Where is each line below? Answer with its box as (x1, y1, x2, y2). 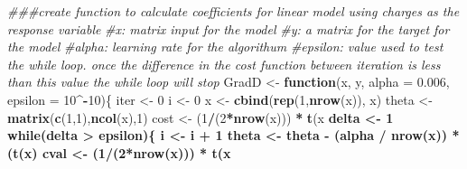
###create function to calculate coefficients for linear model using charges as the (7, 2, 460, 20)
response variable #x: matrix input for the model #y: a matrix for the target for (7, 19, 450, 38)
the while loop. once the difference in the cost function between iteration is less (7, 54, 441, 73)
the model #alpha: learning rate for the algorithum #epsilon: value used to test (7, 37, 444, 56)
